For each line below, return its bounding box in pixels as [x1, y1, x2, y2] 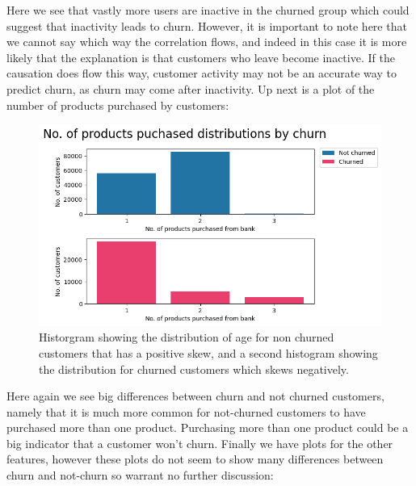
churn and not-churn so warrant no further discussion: [6, 467, 274, 484]
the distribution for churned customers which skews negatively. [39, 360, 349, 377]
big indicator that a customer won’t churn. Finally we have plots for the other [6, 434, 393, 451]
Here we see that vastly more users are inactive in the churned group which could [6, 2, 410, 18]
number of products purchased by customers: [6, 96, 229, 113]
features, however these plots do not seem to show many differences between [6, 450, 384, 467]
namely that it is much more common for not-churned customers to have [6, 403, 366, 420]
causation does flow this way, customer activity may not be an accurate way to [6, 65, 397, 82]
